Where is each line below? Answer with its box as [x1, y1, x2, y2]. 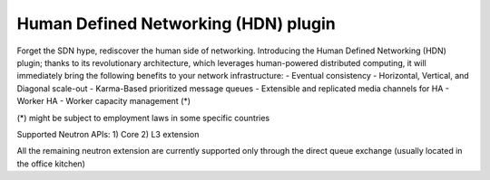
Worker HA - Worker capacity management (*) [16, 96, 191, 107]
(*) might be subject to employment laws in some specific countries [16, 112, 270, 123]
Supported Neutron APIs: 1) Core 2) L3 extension [16, 128, 200, 139]
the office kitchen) [16, 158, 85, 169]
